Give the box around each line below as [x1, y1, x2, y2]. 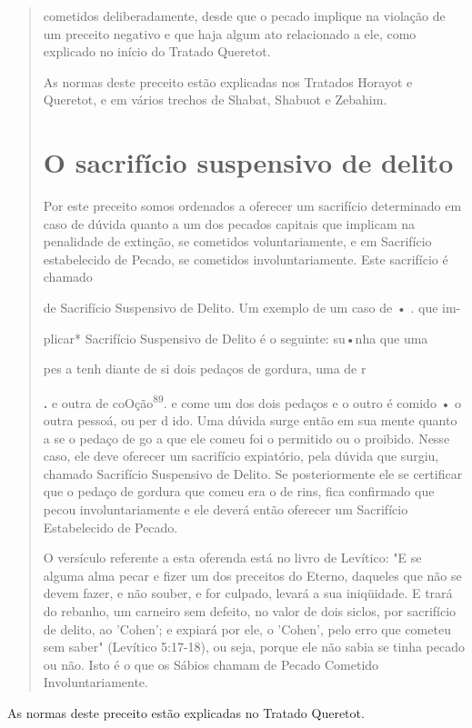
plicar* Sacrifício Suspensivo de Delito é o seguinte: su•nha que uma [43, 328, 428, 347]
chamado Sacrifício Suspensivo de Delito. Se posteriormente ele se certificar [43, 464, 463, 483]
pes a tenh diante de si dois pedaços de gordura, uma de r [43, 359, 367, 378]
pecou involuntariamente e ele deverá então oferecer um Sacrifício [43, 500, 408, 519]
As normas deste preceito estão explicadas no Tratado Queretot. [7, 703, 365, 722]
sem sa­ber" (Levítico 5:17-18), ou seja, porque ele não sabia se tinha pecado [43, 637, 465, 656]
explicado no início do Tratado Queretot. [43, 42, 271, 61]
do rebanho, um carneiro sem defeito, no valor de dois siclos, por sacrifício [43, 602, 457, 621]
